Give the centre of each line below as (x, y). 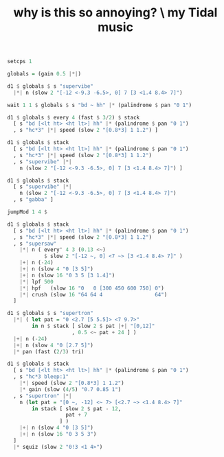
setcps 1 (20, 62)
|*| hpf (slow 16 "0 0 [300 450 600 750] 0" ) (92, 288)
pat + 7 (77, 415)
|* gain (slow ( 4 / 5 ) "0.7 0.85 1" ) (70, 389)
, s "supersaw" (35, 244)
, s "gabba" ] (33, 200)
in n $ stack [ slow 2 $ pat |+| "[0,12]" (93, 326)
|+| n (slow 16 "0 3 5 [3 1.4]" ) (67, 275)
